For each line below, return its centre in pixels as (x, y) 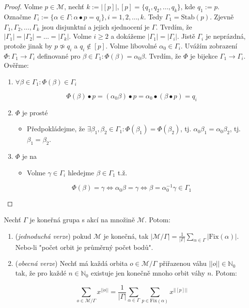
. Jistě (186, 36)
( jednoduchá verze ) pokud (53, 236)
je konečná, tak (126, 236)
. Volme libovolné (131, 45)
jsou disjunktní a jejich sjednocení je (96, 26)
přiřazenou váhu (183, 263)
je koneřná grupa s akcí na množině (82, 219)
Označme (17, 16)
